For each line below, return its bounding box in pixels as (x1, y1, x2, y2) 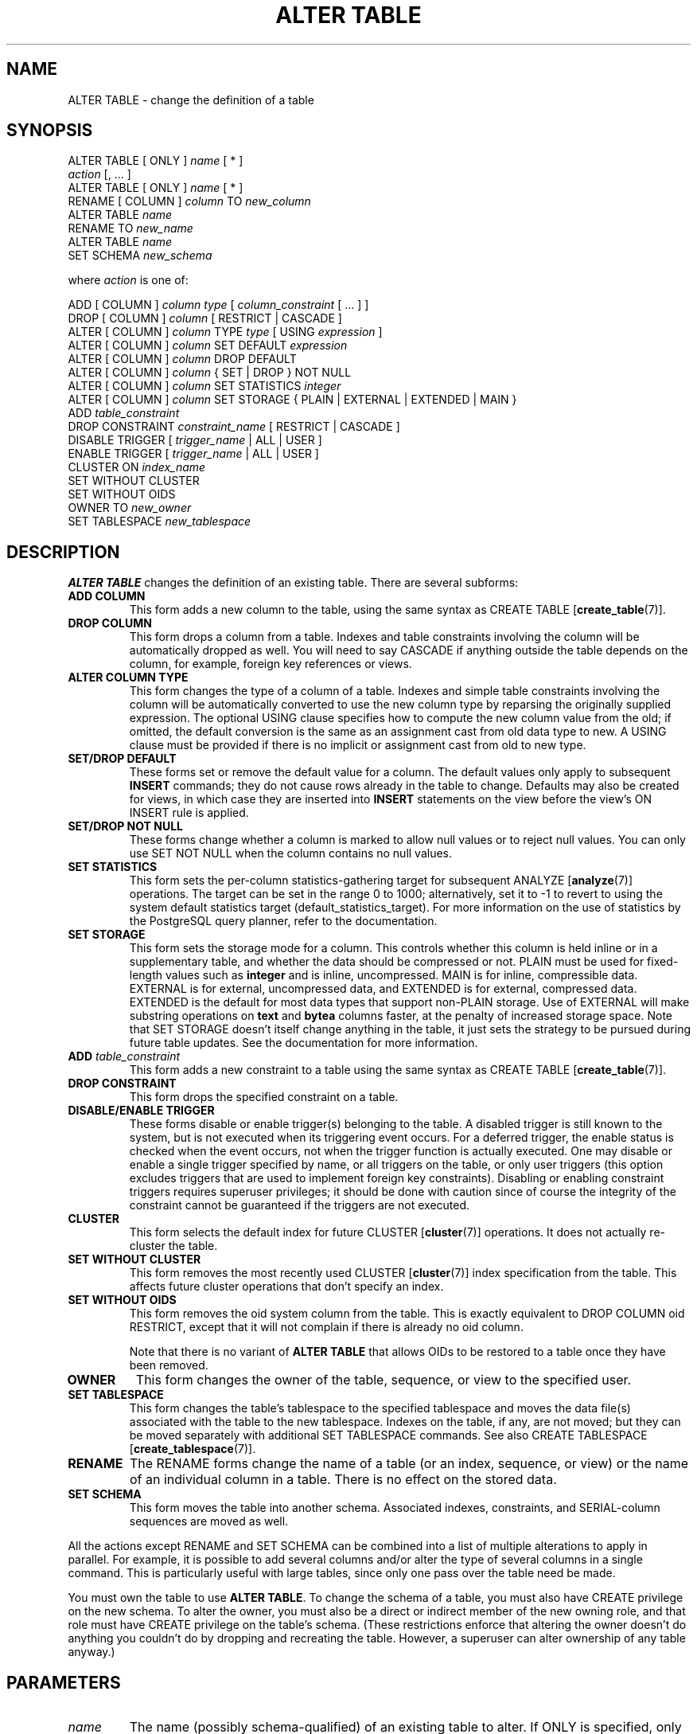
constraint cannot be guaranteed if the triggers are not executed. (129, 1198, 470, 1213)
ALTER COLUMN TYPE (68, 670, 189, 685)
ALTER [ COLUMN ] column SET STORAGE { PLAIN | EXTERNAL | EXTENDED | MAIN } (68, 392, 517, 407)
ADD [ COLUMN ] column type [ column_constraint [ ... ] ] (68, 298, 369, 312)
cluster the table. (129, 1239, 218, 1253)
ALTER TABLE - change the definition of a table (68, 92, 314, 107)
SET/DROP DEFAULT (68, 752, 177, 766)
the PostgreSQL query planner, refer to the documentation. (129, 914, 438, 928)
